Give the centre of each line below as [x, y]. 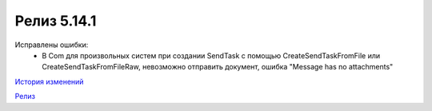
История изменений [49, 81]
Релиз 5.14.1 [56, 21]
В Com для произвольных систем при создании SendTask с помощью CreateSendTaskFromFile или [211, 55]
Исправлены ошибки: [52, 45]
